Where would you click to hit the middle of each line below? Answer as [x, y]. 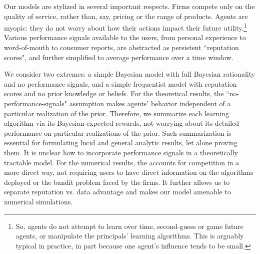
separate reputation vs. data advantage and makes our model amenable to [117, 192]
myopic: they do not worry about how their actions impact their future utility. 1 [125, 27]
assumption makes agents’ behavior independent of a [150, 103]
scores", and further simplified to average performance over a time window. [119, 57]
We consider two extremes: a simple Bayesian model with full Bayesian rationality [130, 74]
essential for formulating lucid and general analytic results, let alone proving [121, 143]
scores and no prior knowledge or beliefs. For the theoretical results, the [114, 93]
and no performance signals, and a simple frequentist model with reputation [120, 83]
